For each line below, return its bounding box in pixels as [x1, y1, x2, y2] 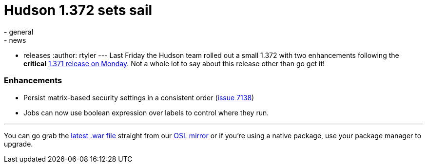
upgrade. [4, 139, 33, 148]
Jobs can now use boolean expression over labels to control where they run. [23, 108, 269, 117]
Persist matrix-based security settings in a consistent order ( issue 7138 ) [23, 93, 254, 102]
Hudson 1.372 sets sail [4, 2, 153, 19]
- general [4, 27, 34, 36]
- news [4, 36, 26, 44]
